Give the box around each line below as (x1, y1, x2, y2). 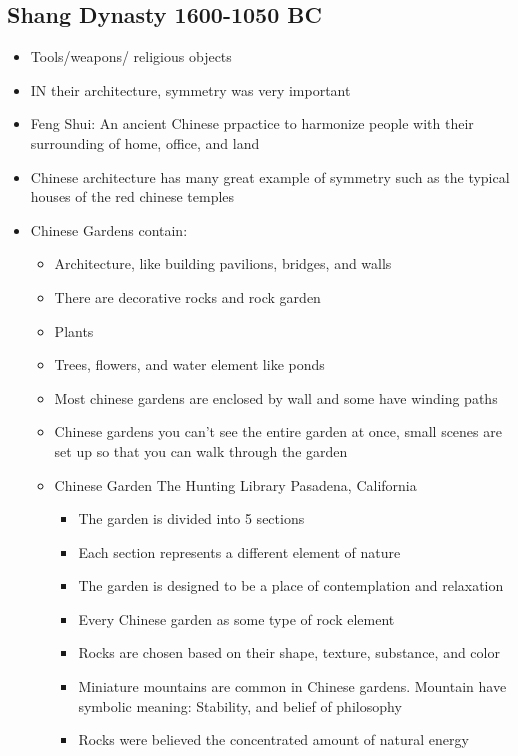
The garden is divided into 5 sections (78, 508, 305, 529)
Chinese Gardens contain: (30, 219, 188, 240)
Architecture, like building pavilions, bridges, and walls (54, 253, 392, 274)
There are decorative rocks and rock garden (54, 286, 321, 307)
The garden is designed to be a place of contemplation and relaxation (78, 575, 504, 596)
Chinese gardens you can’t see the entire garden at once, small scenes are (54, 421, 502, 442)
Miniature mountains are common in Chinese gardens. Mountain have (78, 676, 507, 697)
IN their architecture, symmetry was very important (30, 79, 351, 100)
